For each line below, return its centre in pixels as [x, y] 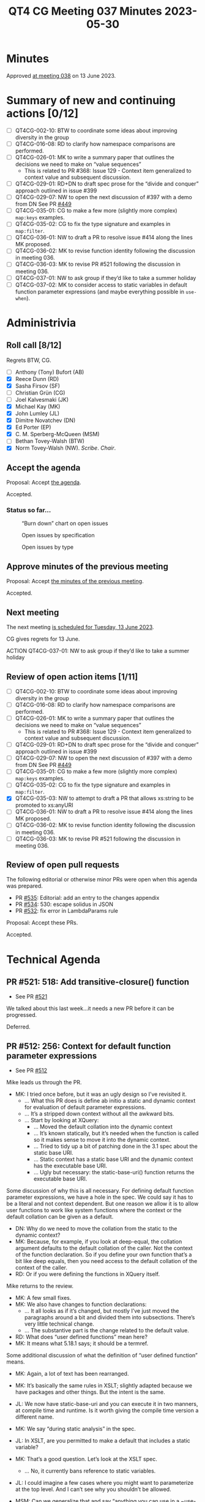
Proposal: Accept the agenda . [44, 483]
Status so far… [29, 510]
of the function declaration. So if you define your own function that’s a [103, 1255]
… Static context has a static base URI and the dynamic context [113, 1160]
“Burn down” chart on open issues [65, 523]
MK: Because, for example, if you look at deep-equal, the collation [99, 1242]
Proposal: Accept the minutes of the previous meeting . [75, 581]
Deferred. [18, 1027]
